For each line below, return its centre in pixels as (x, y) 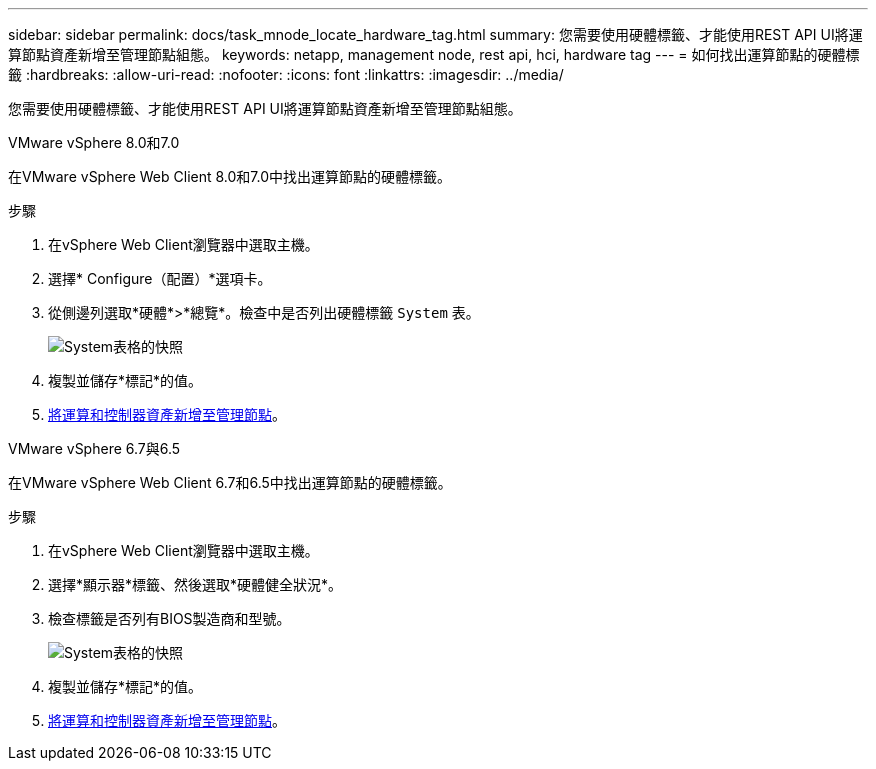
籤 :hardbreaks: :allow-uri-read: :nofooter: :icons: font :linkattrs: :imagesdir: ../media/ (286, 74)
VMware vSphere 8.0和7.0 (94, 142)
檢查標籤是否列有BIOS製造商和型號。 (169, 618)
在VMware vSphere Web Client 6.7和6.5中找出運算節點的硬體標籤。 (230, 482)
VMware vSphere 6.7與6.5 (94, 448)
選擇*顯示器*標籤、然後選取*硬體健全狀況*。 (195, 584)
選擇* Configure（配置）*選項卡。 (160, 278)
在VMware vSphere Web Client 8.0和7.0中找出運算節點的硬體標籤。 (230, 176)
